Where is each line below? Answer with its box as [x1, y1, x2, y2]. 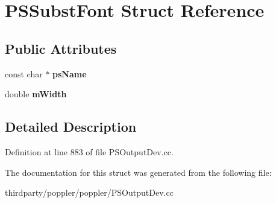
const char [5, 67, 43, 80]
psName [52, 67, 87, 80]
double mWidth [5, 88, 67, 100]
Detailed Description [5, 117, 137, 136]
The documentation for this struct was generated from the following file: [5, 166, 272, 178]
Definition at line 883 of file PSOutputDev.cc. [5, 145, 174, 158]
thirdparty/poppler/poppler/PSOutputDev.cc [5, 186, 174, 199]
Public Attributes [5, 39, 117, 57]
